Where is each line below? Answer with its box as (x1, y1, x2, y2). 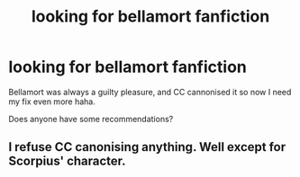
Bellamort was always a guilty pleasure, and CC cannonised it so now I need (8, 86, 292, 97)
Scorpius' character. (8, 154, 127, 169)
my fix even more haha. (8, 96, 95, 107)
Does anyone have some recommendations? (8, 113, 174, 124)
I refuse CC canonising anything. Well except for (8, 139, 286, 155)
